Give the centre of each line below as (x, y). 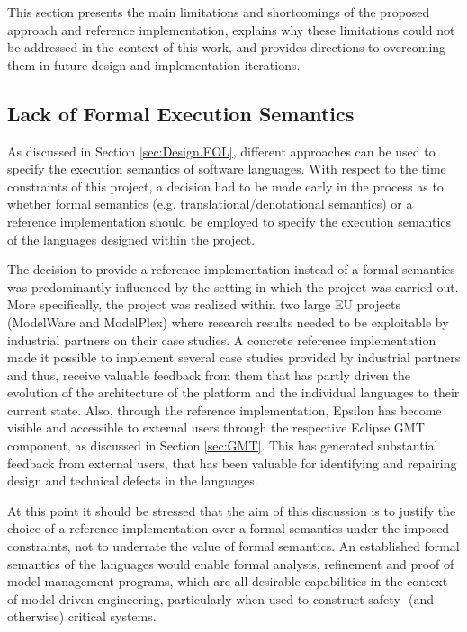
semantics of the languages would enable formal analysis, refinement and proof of (231, 563)
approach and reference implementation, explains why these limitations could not (231, 29)
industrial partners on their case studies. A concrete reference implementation (222, 339)
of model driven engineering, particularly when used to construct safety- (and (221, 598)
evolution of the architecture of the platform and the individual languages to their (233, 392)
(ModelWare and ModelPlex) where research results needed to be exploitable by (228, 321)
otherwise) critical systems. (82, 616)
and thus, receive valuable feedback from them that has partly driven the (209, 374)
